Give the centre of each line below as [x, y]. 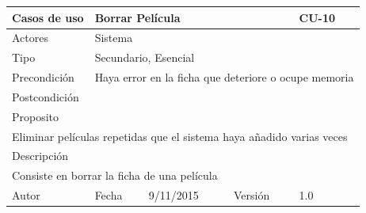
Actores [30, 38]
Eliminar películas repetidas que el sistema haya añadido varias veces [180, 136]
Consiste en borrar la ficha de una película [115, 175]
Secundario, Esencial [145, 57]
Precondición [43, 77]
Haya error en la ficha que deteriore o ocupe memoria [224, 77]
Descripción [40, 156]
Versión [252, 195]
